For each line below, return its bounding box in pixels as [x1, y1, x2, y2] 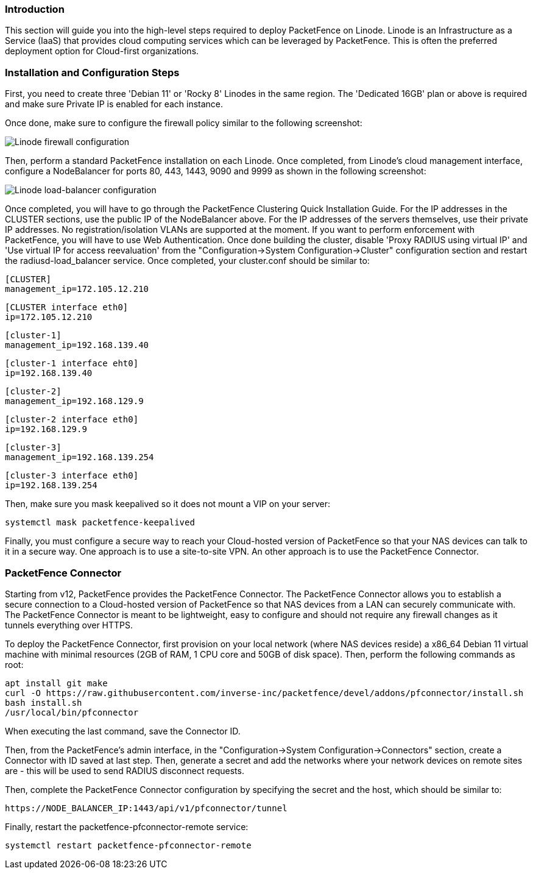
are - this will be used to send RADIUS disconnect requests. [5, 765, 244, 776]
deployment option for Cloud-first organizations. [5, 46, 199, 57]
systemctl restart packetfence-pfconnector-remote [5, 840, 252, 850]
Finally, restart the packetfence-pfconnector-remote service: [5, 821, 249, 832]
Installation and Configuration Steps [5, 66, 180, 79]
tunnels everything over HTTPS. [5, 619, 133, 630]
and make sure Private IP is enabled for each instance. [5, 99, 224, 110]
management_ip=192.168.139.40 [5, 340, 149, 350]
